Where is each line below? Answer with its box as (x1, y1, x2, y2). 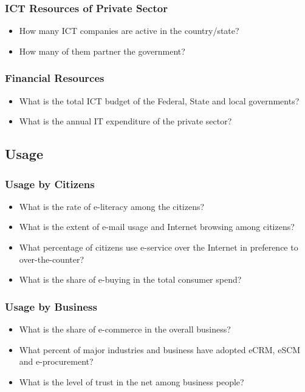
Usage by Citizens (5, 176, 95, 191)
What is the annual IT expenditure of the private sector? (19, 115, 232, 127)
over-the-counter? (19, 252, 84, 265)
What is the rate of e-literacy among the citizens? (19, 200, 205, 212)
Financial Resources (5, 70, 105, 86)
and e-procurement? (19, 355, 94, 368)
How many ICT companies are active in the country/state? (19, 24, 239, 37)
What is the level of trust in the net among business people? (19, 375, 244, 388)
